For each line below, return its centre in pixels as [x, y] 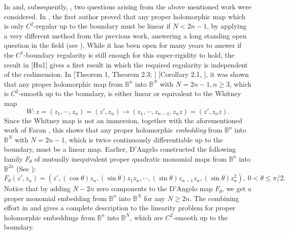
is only [14, 26]
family [14, 158]
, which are [146, 217]
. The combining [214, 198]
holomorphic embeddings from [49, 217]
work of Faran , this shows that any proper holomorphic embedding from [113, 130]
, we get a [237, 188]
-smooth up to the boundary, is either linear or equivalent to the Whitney [130, 93]
